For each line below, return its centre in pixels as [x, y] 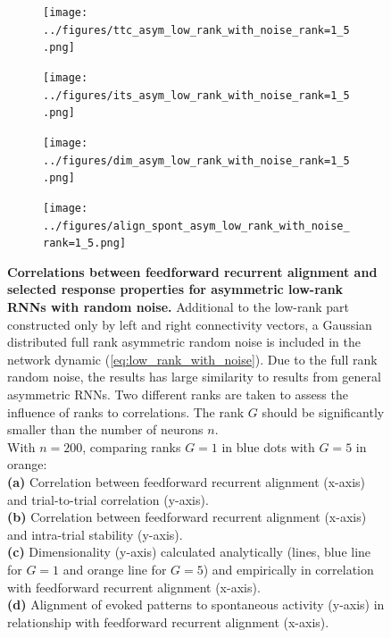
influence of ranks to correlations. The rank [126, 411]
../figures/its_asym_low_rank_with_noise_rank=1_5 [196, 95]
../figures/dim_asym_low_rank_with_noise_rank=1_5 [196, 160]
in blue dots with [268, 446]
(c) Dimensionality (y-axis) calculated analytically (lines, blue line [189, 552]
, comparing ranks [132, 446]
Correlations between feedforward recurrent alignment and [192, 271]
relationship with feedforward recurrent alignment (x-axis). [168, 621]
